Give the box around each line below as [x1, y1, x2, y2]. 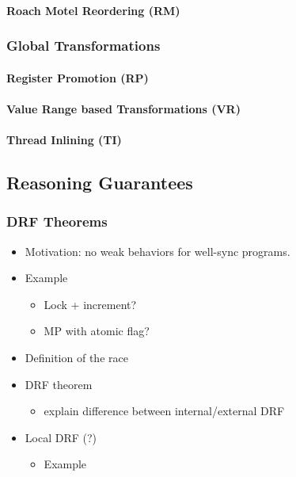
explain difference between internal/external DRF [44, 403, 285, 419]
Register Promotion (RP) [6, 69, 149, 86]
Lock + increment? [44, 296, 137, 312]
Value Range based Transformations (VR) [6, 100, 241, 116]
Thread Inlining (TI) [6, 132, 122, 147]
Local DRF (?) [25, 429, 97, 445]
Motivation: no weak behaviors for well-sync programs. [25, 242, 290, 259]
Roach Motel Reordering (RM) [6, 2, 180, 18]
